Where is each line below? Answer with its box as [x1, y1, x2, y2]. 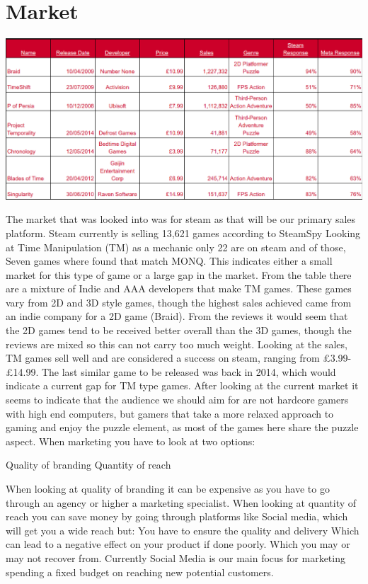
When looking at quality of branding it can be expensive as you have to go [6, 481, 330, 496]
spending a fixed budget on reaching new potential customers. [6, 564, 274, 579]
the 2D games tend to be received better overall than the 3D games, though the [6, 323, 352, 338]
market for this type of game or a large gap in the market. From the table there [6, 267, 352, 282]
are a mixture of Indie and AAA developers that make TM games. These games [6, 281, 352, 296]
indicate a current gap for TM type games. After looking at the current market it [6, 378, 359, 393]
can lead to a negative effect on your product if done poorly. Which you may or [6, 537, 350, 551]
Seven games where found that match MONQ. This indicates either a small [6, 253, 333, 268]
